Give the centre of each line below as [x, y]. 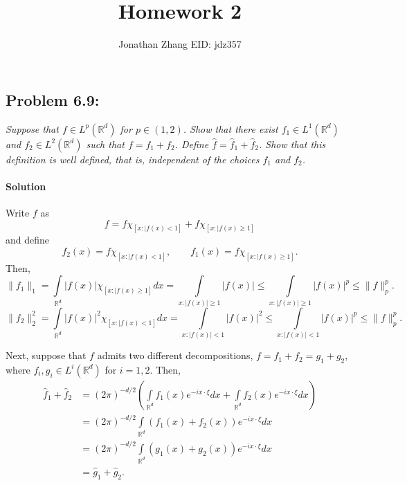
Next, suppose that [46, 355]
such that [105, 144]
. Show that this [292, 144]
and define [28, 240]
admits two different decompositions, [175, 355]
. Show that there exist [230, 128]
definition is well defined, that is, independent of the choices [133, 159]
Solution [26, 186]
